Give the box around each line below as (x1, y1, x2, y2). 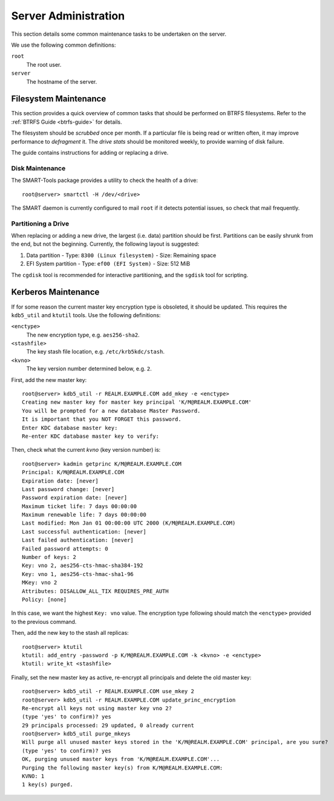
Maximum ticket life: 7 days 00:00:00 (22, 503, 137, 509)
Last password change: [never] (22, 486, 115, 492)
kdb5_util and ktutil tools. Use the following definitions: (11, 311, 161, 318)
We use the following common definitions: (11, 41, 116, 49)
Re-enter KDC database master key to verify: (22, 432, 160, 440)
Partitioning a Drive (11, 219, 70, 227)
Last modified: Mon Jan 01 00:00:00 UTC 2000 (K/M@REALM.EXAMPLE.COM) (22, 520, 236, 527)
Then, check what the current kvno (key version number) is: (11, 446, 161, 454)
